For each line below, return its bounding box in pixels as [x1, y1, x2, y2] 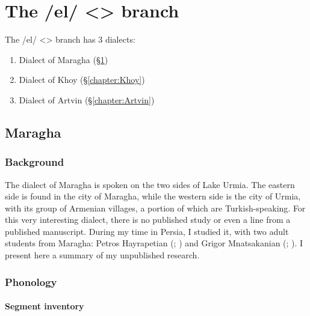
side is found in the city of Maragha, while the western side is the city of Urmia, [5, 190, 301, 202]
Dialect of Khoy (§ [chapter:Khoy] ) [19, 73, 145, 86]
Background [5, 154, 64, 169]
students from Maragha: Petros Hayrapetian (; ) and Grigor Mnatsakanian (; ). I [5, 237, 303, 249]
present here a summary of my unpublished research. [5, 249, 200, 261]
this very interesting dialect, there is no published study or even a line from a [5, 213, 291, 226]
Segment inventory [5, 300, 84, 312]
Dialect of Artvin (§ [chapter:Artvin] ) [19, 93, 155, 106]
